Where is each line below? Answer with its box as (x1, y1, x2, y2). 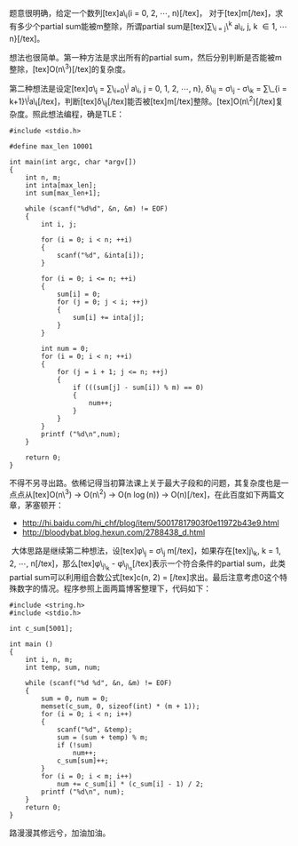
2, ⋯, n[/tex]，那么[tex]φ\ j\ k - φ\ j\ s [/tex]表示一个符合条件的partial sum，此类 (9, 558, 286, 572)
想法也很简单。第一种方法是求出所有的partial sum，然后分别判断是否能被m (9, 52, 282, 63)
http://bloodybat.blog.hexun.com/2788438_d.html (21, 527, 206, 538)
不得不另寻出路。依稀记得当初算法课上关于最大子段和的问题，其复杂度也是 (9, 477, 281, 488)
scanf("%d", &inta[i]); (56, 251, 145, 259)
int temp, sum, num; (25, 663, 101, 673)
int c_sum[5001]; (9, 625, 74, 634)
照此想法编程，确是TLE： (32, 108, 125, 119)
